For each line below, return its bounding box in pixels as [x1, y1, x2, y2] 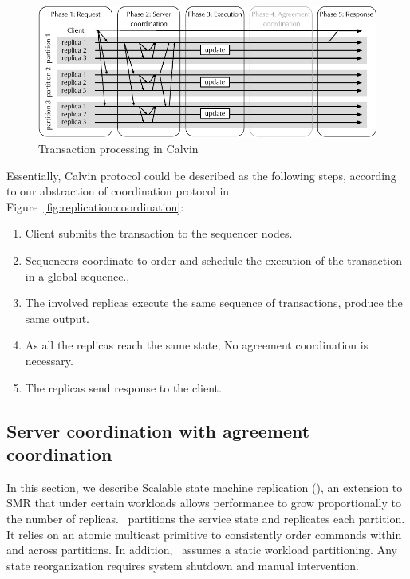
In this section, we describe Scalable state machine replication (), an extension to [6, 479, 403, 495]
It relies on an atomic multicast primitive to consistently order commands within [6, 526, 402, 542]
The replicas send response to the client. [25, 379, 222, 396]
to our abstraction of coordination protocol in [6, 183, 230, 199]
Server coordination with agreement [6, 418, 310, 443]
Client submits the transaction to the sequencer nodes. [25, 225, 293, 242]
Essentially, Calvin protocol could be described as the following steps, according [6, 167, 396, 183]
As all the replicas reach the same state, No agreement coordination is [25, 337, 369, 353]
